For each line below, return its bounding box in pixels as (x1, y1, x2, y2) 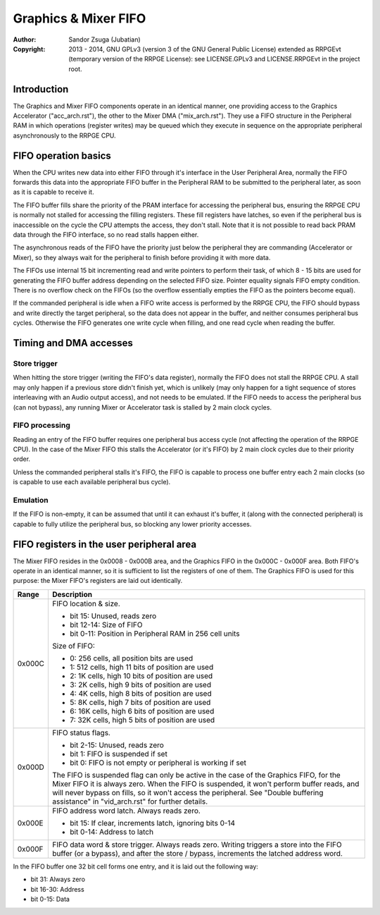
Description (52, 589, 93, 599)
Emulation (13, 495, 49, 505)
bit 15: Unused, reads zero (70, 610, 157, 620)
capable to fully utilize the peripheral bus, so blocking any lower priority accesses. (13, 520, 252, 528)
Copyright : (13, 44, 46, 53)
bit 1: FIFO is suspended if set (70, 749, 168, 759)
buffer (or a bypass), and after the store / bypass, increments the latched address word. (52, 848, 343, 858)
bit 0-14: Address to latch (70, 827, 154, 837)
